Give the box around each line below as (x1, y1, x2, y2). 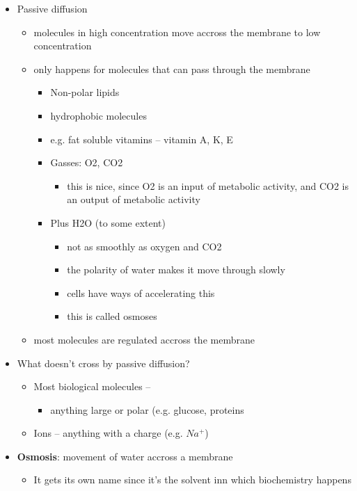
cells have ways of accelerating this (67, 285, 215, 300)
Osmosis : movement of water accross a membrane (17, 449, 233, 463)
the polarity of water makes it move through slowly (67, 262, 285, 277)
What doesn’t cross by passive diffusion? (17, 355, 190, 370)
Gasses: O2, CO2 (50, 155, 123, 170)
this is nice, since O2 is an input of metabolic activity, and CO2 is (67, 178, 349, 193)
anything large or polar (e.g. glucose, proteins (50, 402, 244, 417)
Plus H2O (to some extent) (50, 215, 166, 230)
